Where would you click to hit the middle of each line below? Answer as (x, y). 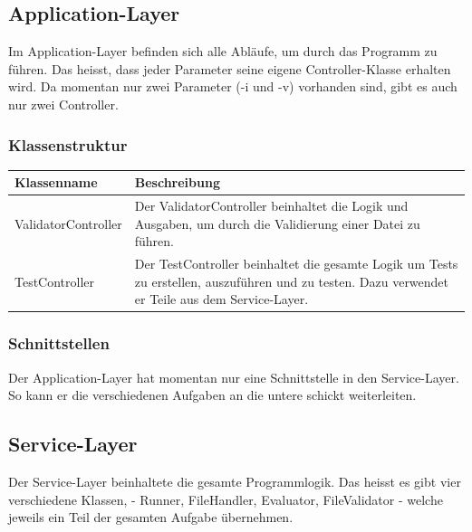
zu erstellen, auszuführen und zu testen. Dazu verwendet (292, 281)
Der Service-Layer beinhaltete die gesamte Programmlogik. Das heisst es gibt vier (235, 482)
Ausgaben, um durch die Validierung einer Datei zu (277, 223)
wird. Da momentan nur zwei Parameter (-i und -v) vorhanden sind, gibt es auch (233, 86)
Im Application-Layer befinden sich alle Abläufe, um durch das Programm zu (223, 51)
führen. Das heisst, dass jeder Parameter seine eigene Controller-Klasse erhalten (230, 68)
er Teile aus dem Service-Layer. (222, 299)
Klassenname (56, 182)
